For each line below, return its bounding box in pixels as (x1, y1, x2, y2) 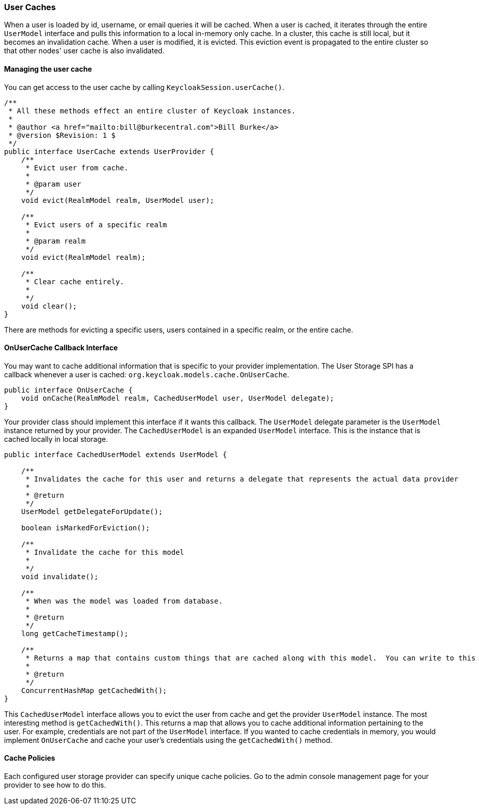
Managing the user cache (4, 64, 92, 73)
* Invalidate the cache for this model (25, 548, 185, 556)
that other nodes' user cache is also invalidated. (4, 46, 165, 55)
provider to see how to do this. (4, 781, 106, 790)
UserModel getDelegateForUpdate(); (21, 507, 163, 516)
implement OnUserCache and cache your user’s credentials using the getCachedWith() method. (4, 735, 333, 744)
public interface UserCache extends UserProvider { (4, 147, 215, 156)
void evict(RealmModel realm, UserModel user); (21, 196, 215, 204)
